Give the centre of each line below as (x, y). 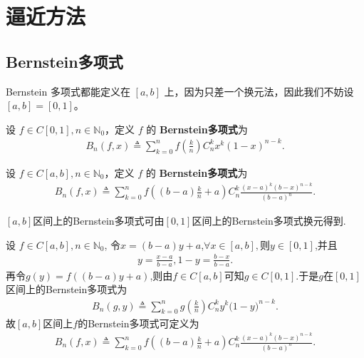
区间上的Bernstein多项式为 (67, 289)
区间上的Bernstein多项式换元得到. (269, 221)
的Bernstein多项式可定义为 (139, 323)
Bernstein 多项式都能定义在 (68, 91)
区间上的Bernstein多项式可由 (99, 221)
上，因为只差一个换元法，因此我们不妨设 (259, 91)
